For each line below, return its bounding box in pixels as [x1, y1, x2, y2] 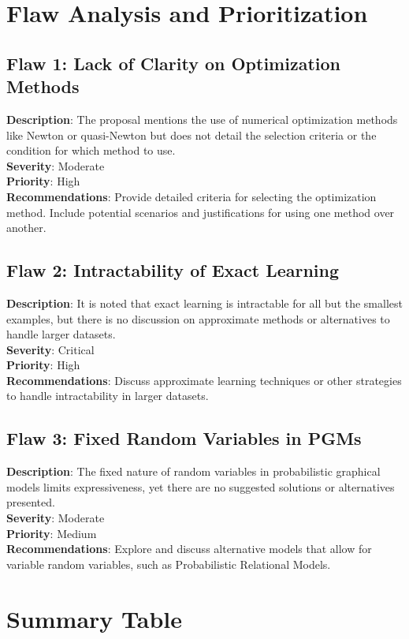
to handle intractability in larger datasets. [6, 387, 209, 404]
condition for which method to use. [6, 142, 176, 159]
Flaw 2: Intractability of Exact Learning [6, 258, 340, 282]
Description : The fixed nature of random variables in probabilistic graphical [6, 463, 381, 480]
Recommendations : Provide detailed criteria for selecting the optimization [6, 188, 377, 204]
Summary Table [6, 602, 183, 634]
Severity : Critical [6, 341, 95, 357]
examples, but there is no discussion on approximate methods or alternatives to [6, 310, 390, 327]
